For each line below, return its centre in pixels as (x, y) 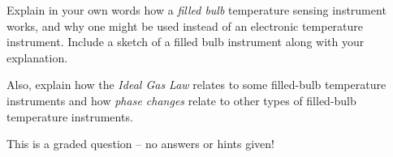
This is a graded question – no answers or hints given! (140, 144)
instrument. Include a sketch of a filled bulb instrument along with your (186, 42)
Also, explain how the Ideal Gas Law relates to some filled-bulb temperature (196, 85)
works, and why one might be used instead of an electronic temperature (185, 25)
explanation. (37, 57)
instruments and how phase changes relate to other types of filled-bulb (181, 100)
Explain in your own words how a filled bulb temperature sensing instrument (196, 10)
